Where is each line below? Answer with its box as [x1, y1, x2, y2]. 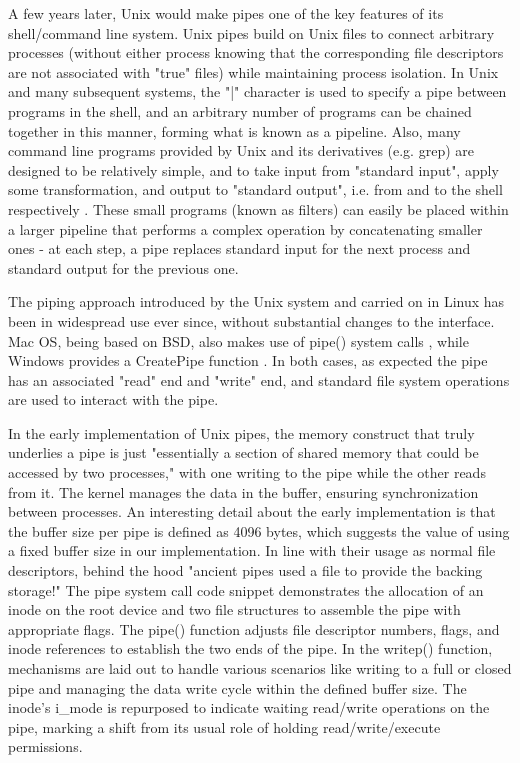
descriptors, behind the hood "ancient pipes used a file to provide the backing [8, 560, 483, 581]
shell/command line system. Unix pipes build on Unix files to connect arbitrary [8, 22, 495, 43]
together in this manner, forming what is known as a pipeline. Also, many [8, 120, 461, 141]
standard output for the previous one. [8, 257, 239, 278]
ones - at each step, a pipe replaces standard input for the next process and [8, 238, 471, 259]
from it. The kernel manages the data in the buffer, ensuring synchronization [8, 481, 479, 502]
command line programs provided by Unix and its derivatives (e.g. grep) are [8, 140, 474, 161]
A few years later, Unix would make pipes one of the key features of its [8, 3, 444, 23]
